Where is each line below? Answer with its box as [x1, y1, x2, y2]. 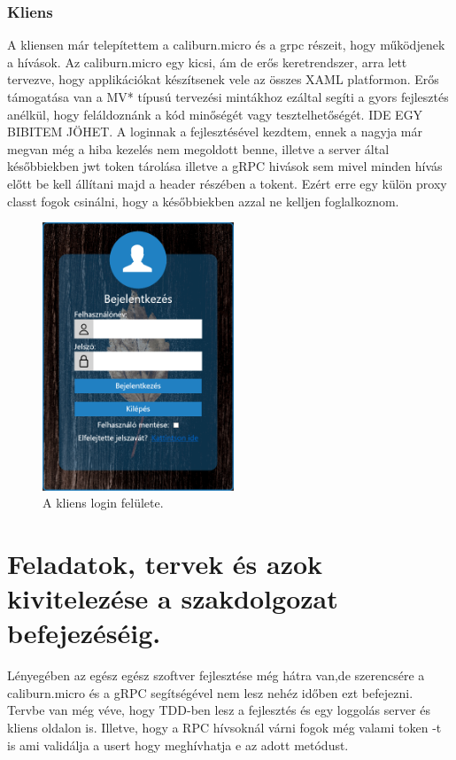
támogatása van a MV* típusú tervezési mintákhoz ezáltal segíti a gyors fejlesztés [7, 88, 449, 105]
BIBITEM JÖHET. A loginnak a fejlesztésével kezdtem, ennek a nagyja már [7, 122, 422, 141]
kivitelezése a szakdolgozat [7, 580, 338, 617]
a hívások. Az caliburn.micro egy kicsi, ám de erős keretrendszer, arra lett [7, 52, 407, 71]
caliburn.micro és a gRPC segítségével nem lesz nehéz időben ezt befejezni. [7, 683, 413, 702]
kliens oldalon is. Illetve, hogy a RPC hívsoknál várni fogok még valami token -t [7, 717, 442, 736]
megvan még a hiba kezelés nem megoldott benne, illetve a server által [7, 139, 390, 158]
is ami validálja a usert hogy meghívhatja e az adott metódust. [7, 735, 349, 754]
